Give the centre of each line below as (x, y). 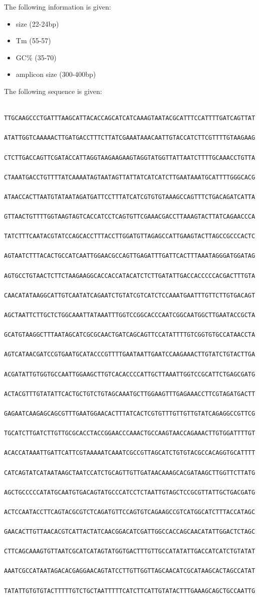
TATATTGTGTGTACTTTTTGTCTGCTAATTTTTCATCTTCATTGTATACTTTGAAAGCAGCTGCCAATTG (130, 591)
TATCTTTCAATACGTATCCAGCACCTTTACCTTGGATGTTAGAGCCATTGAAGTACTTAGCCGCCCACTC (130, 236)
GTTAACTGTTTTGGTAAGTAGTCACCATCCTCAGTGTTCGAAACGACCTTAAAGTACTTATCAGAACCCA (130, 217)
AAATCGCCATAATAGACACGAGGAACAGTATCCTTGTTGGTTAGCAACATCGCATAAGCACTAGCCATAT (130, 571)
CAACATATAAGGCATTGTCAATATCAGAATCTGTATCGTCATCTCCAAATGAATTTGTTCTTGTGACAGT (130, 295)
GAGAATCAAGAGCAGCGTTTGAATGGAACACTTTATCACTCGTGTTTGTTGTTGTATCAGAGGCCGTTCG (130, 413)
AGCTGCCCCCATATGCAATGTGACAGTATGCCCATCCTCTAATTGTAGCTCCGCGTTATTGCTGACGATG (130, 492)
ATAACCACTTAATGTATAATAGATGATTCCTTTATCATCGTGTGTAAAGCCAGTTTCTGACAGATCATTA (130, 197)
